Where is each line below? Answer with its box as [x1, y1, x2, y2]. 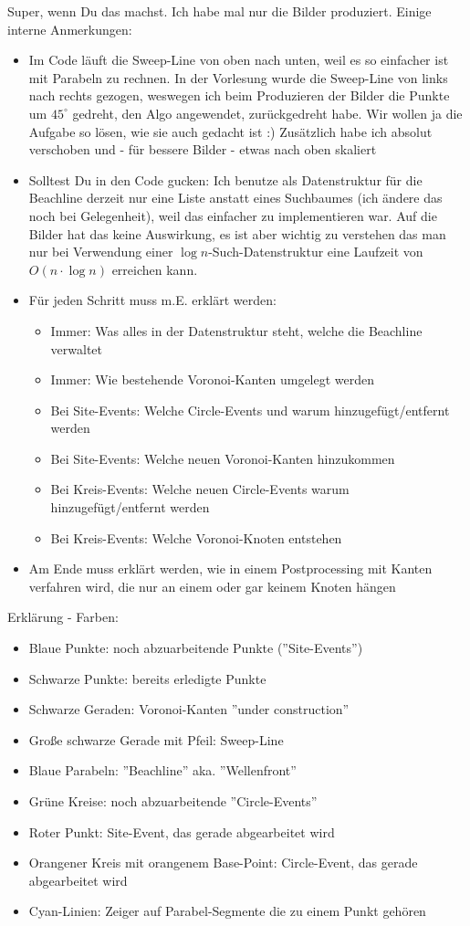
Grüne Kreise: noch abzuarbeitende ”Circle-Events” [28, 792, 318, 810]
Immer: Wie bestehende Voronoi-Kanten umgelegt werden [50, 370, 375, 389]
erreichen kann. [111, 259, 198, 279]
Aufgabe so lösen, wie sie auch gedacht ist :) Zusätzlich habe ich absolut [28, 121, 433, 141]
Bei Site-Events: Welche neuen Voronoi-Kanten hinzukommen [50, 448, 395, 468]
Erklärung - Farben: [7, 607, 119, 626]
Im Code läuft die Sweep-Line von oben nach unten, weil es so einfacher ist [28, 50, 449, 69]
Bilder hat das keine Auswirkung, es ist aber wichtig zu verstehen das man [28, 224, 446, 243]
